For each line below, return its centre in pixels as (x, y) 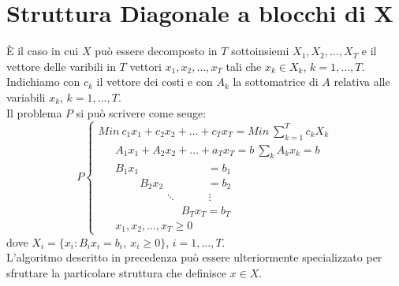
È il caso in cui (43, 51)
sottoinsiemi (260, 51)
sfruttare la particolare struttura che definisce (116, 272)
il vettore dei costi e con (155, 82)
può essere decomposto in (156, 51)
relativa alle (362, 82)
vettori (145, 66)
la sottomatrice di (276, 82)
